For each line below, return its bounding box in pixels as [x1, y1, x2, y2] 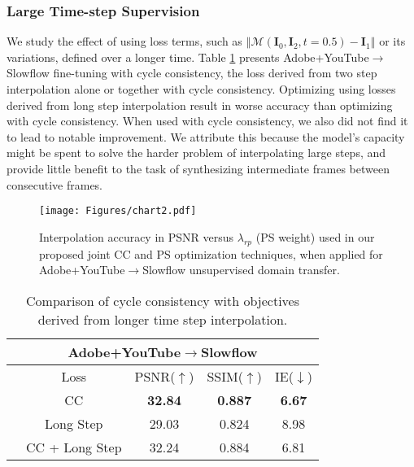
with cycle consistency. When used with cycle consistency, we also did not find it [7, 112, 408, 129]
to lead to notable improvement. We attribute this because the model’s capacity [7, 128, 405, 145]
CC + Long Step [26, 437, 122, 456]
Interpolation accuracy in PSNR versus [39, 228, 234, 245]
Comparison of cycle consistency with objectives [26, 290, 299, 310]
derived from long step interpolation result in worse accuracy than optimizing [7, 96, 393, 113]
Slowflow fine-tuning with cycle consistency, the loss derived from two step [7, 64, 377, 81]
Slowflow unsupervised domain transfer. [142, 261, 340, 278]
